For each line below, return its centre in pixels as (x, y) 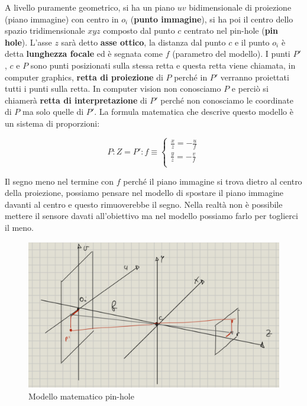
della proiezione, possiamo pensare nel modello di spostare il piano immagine (144, 193)
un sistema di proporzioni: (52, 123)
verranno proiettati (255, 77)
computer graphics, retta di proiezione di (84, 77)
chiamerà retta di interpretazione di (76, 100)
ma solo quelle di (53, 112)
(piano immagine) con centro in (62, 19)
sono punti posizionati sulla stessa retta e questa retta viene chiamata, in (163, 65)
